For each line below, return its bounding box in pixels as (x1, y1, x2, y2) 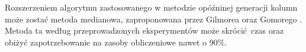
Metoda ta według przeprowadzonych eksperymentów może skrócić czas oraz (5, 24, 284, 37)
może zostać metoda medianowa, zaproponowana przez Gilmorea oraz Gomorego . (5, 12, 302, 25)
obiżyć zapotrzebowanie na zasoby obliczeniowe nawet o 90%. (5, 35, 227, 48)
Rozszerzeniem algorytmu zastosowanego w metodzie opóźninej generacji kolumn (5, 1, 298, 13)
